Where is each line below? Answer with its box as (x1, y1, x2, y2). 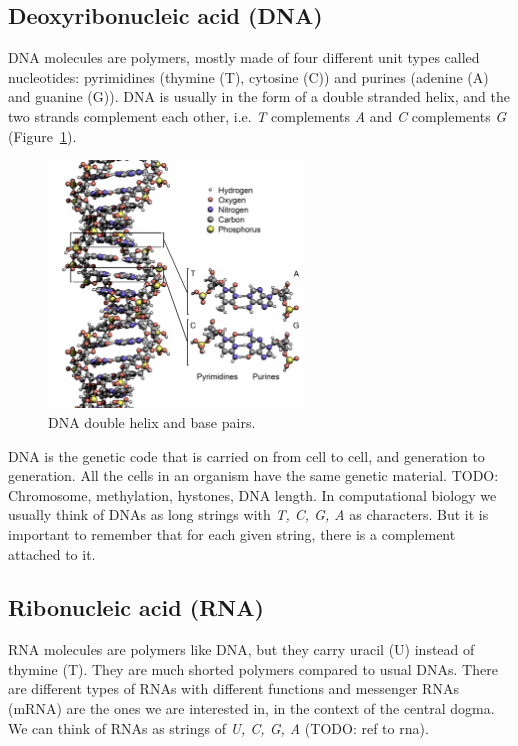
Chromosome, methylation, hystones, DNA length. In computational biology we (8, 484, 497, 505)
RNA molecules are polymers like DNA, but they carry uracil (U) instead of (8, 639, 475, 660)
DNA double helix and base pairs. (48, 411, 256, 432)
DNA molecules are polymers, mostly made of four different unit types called (8, 47, 480, 68)
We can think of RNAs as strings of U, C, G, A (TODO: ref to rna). (8, 717, 429, 738)
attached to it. (8, 543, 96, 564)
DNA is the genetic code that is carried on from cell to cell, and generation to (8, 445, 485, 466)
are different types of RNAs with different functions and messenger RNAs (8, 678, 459, 699)
